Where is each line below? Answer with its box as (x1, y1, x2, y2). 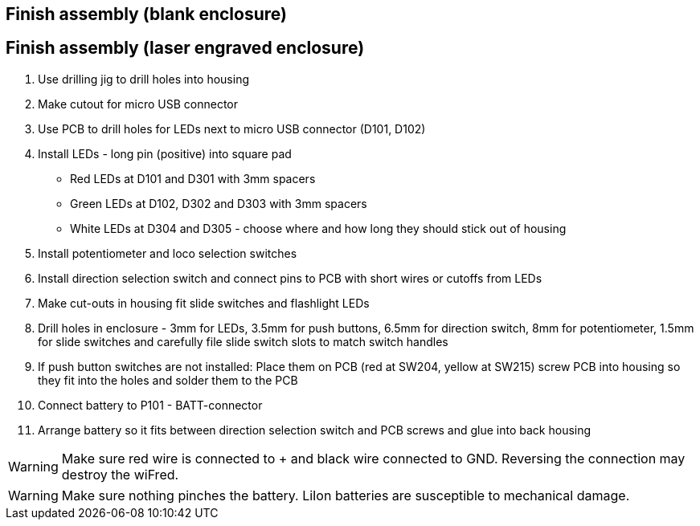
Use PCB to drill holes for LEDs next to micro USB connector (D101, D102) (38, 121, 426, 136)
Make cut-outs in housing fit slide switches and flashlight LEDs (38, 296, 370, 310)
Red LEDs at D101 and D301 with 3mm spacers (70, 171, 316, 186)
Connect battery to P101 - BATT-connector (38, 398, 263, 412)
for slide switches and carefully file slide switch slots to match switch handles (38, 334, 448, 349)
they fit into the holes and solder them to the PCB (38, 373, 298, 387)
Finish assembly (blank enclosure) (6, 4, 287, 24)
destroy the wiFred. (61, 466, 179, 483)
